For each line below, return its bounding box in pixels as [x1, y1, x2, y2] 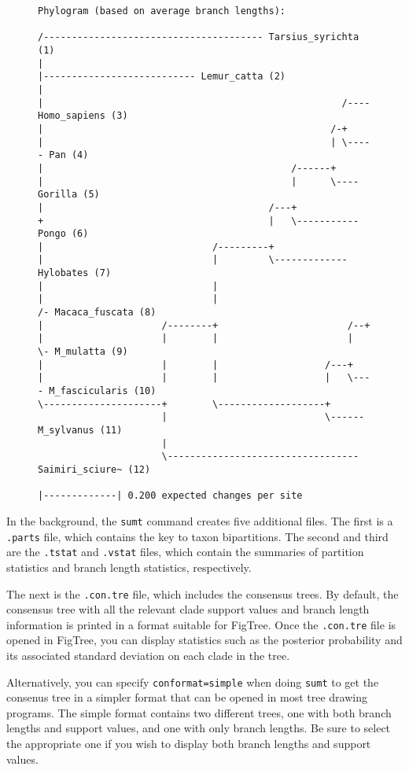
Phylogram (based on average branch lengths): [38, 6, 286, 17]
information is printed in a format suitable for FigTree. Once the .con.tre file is [6, 616, 396, 632]
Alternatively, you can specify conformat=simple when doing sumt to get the [6, 673, 379, 690]
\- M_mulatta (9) [38, 346, 128, 358]
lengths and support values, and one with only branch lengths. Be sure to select [6, 720, 391, 736]
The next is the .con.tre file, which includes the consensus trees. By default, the [6, 585, 399, 602]
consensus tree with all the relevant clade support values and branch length [6, 601, 370, 617]
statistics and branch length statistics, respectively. [6, 558, 252, 575]
